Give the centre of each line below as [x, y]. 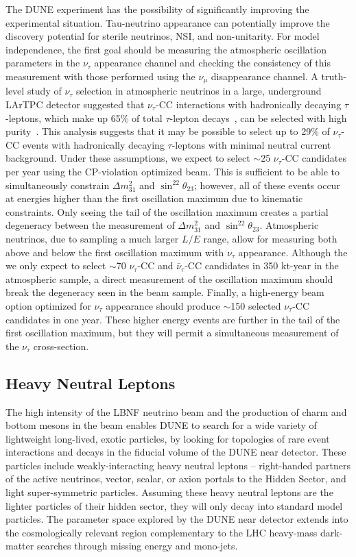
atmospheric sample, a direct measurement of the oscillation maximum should [169, 278]
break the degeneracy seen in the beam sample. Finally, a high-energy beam [165, 292]
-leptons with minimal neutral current [251, 144]
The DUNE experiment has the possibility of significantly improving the [157, 9]
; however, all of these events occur [267, 185]
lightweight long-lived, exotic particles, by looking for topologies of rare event [168, 438]
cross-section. [61, 346]
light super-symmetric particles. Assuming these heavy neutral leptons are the [169, 492]
